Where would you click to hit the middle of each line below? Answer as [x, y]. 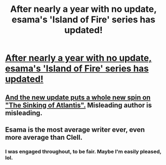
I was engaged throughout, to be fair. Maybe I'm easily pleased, [83, 151]
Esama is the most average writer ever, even [75, 130]
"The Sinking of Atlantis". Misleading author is [79, 105]
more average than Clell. [44, 137]
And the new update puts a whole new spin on [78, 97]
